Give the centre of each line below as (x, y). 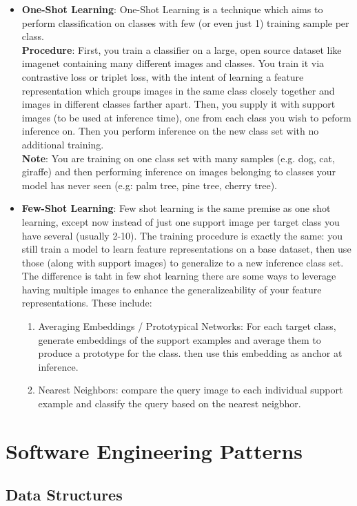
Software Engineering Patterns (154, 450)
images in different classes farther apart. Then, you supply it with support (178, 104)
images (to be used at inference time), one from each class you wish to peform (186, 117)
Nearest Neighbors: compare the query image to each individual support (191, 390)
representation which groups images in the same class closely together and (178, 90)
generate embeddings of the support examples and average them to (180, 339)
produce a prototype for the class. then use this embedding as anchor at (190, 353)
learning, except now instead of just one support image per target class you (181, 221)
